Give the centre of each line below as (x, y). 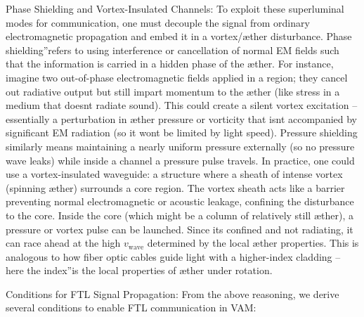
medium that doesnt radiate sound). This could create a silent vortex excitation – (182, 105)
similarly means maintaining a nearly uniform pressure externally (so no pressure (180, 146)
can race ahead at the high (63, 243)
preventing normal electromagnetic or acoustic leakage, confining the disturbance (180, 201)
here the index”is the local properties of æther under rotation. (139, 270)
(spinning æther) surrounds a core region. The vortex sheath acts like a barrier (175, 187)
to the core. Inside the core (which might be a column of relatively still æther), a (180, 215)
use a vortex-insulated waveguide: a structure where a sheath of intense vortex (174, 174)
